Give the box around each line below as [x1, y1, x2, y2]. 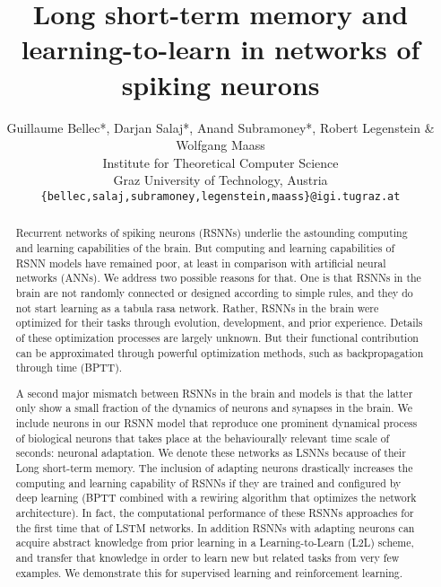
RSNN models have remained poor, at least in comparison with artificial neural [15, 255, 386, 270]
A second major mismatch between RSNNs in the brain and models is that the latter [15, 385, 413, 400]
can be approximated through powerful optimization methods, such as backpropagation [15, 345, 424, 360]
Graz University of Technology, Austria [113, 171, 328, 189]
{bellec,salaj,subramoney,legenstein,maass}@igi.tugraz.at [40, 189, 401, 203]
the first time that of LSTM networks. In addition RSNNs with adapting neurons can [15, 520, 415, 535]
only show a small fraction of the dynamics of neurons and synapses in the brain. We [15, 400, 412, 416]
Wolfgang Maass [176, 136, 265, 154]
